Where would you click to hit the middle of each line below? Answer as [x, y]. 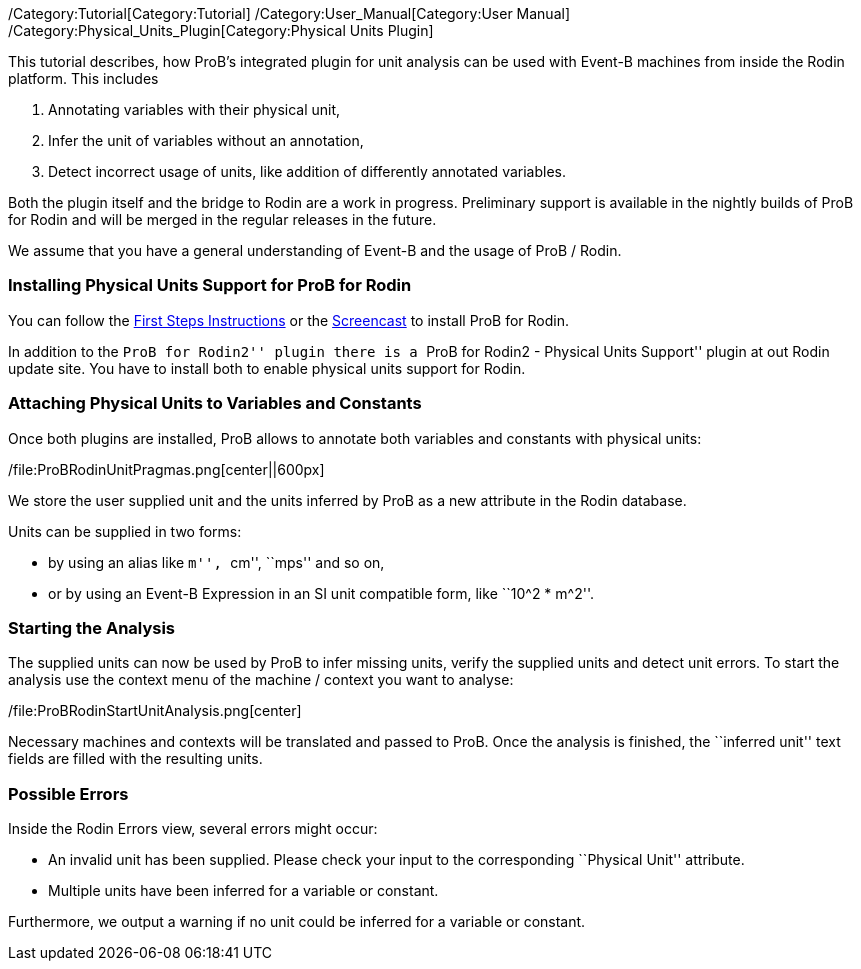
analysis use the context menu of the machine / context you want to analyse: [261, 680]
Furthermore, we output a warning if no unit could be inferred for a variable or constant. [297, 921]
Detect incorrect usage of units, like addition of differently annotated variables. [307, 171]
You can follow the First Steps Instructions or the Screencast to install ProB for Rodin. [288, 320]
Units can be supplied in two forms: [125, 531]
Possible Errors [68, 793]
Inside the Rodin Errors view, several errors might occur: [193, 828]
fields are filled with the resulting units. [135, 759]
